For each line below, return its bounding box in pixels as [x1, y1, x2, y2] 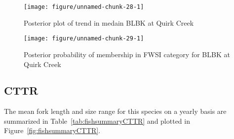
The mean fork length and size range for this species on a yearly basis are [4, 106, 227, 116]
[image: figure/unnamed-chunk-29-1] [24, 35, 144, 42]
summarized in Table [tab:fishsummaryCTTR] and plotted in [4, 115, 190, 126]
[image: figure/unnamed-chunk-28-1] [24, 3, 144, 10]
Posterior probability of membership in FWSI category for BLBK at [24, 49, 230, 59]
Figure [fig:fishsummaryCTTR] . [4, 125, 101, 136]
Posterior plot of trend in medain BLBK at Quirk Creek [24, 17, 194, 28]
